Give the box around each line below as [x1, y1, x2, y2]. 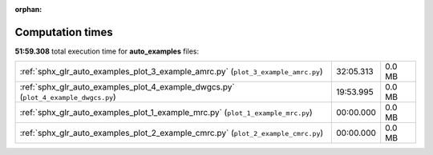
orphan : [14, 5, 42, 14]
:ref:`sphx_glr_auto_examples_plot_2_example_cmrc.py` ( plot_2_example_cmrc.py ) [19, 128, 324, 139]
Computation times [14, 25, 113, 39]
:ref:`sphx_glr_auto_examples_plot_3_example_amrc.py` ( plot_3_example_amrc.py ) [19, 66, 324, 77]
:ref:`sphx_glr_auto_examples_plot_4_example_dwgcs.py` [19, 81, 236, 93]
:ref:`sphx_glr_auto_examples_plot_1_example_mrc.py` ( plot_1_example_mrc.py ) [19, 107, 313, 118]
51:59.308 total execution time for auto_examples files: [14, 46, 200, 56]
